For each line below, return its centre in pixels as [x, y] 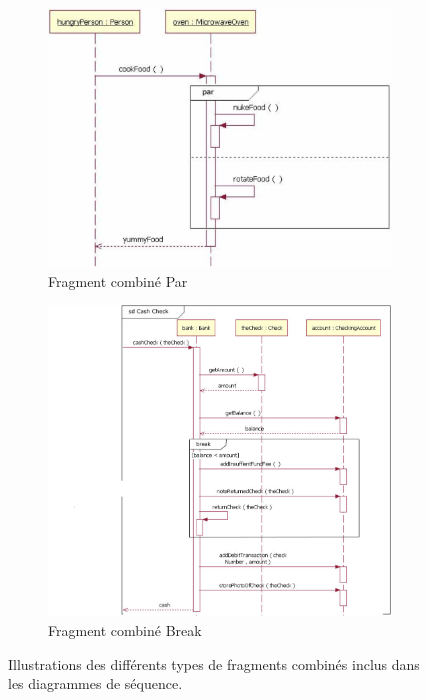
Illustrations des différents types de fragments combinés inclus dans [214, 663]
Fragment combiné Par [118, 280]
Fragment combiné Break [125, 630]
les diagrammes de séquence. [95, 683]
